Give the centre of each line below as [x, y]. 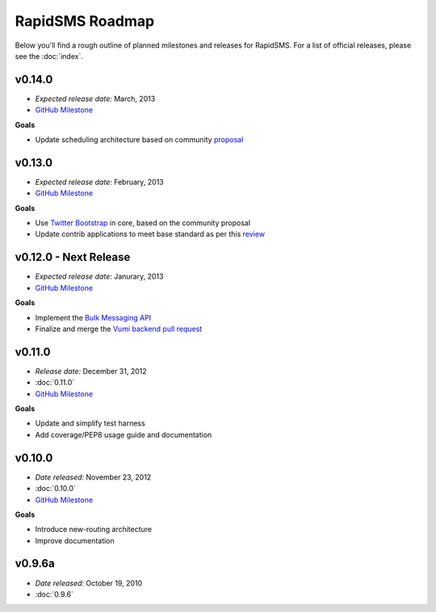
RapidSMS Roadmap [85, 21]
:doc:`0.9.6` [55, 594]
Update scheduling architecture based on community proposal [139, 140]
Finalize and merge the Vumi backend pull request [119, 329]
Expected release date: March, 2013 [95, 99]
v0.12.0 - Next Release [73, 257]
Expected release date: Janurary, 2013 [99, 277]
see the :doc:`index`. [49, 56]
